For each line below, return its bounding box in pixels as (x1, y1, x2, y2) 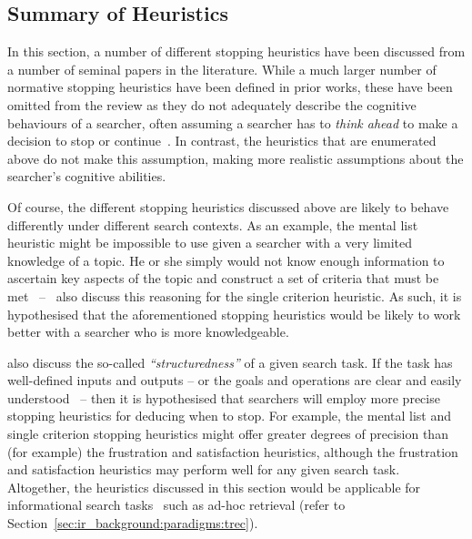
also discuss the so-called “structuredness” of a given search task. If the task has (7, 352, 453, 371)
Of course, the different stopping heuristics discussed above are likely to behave (7, 197, 449, 216)
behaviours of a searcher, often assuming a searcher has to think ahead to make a (7, 113, 458, 132)
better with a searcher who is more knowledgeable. (7, 322, 289, 341)
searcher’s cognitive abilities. (7, 167, 166, 186)
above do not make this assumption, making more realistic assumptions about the (7, 148, 464, 168)
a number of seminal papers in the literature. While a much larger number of (7, 59, 437, 78)
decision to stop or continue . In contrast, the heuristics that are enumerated (7, 131, 437, 150)
